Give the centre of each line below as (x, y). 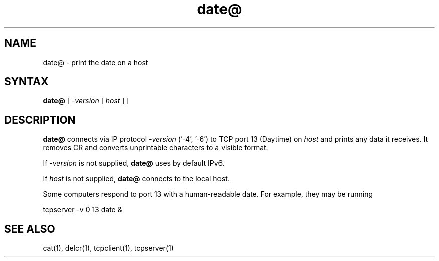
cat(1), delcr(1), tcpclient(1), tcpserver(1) (108, 248)
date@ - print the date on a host (95, 62)
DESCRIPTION (40, 120)
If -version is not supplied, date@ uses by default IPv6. (134, 163)
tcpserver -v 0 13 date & (82, 210)
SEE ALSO (30, 229)
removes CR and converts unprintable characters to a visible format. (155, 148)
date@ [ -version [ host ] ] (86, 101)
